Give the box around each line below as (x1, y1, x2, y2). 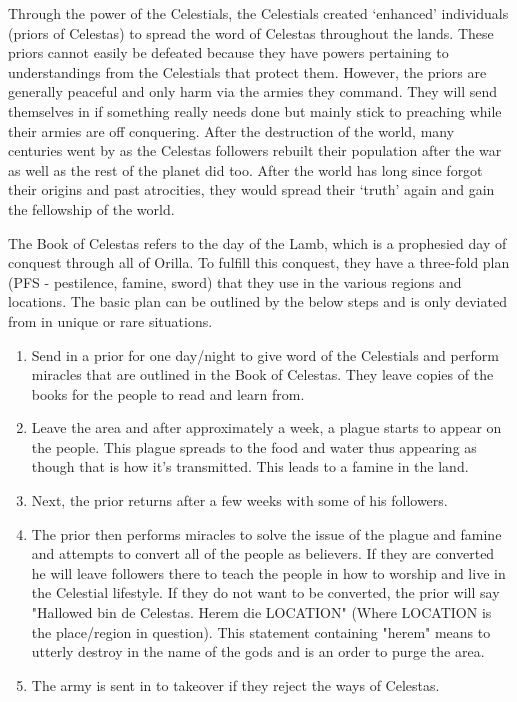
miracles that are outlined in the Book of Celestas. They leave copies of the (31, 364, 494, 385)
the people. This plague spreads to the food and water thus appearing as (31, 436, 477, 457)
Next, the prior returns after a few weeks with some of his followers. (31, 490, 448, 511)
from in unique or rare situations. (8, 310, 213, 331)
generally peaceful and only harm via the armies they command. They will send (8, 81, 498, 102)
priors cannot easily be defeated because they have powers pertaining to (8, 42, 449, 63)
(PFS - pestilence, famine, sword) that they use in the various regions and (8, 271, 462, 292)
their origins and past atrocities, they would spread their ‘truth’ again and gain (8, 179, 495, 200)
